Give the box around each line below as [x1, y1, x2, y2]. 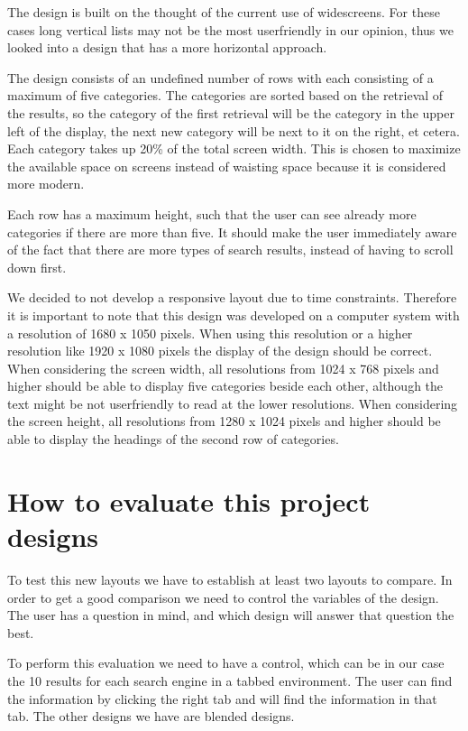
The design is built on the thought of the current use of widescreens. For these [7, 3, 440, 21]
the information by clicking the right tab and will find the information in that [7, 689, 437, 708]
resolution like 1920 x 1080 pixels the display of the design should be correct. [7, 341, 433, 360]
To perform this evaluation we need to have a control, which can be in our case [7, 653, 445, 672]
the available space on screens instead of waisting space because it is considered [7, 156, 446, 175]
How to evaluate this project [7, 482, 371, 519]
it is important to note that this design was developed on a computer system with [7, 305, 460, 324]
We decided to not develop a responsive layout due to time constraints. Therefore [7, 288, 457, 307]
